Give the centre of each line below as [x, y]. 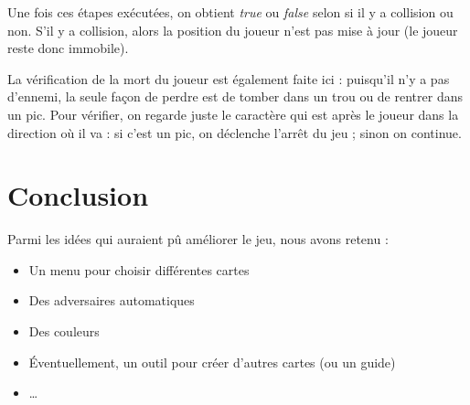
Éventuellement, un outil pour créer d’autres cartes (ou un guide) [212, 362]
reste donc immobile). [68, 48]
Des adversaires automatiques [112, 300]
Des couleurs [64, 331]
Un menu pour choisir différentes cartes [139, 269]
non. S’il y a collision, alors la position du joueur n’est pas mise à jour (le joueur [233, 30]
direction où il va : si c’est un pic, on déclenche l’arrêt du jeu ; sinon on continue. [235, 132]
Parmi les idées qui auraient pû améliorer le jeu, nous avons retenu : [198, 239]
